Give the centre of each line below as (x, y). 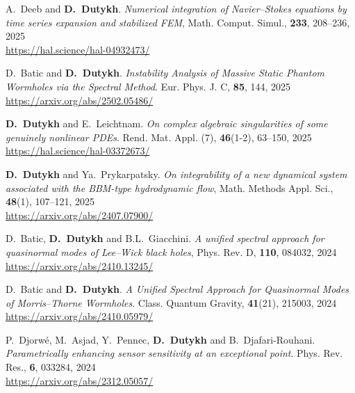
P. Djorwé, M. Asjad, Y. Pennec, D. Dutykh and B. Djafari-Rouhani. (160, 339)
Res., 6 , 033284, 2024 (51, 367)
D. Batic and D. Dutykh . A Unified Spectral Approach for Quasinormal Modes (177, 289)
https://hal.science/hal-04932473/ (78, 49)
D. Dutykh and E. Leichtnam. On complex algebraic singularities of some (167, 123)
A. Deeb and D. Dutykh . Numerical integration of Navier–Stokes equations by (176, 8)
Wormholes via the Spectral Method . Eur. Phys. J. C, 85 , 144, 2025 (148, 86)
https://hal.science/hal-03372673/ (78, 151)
